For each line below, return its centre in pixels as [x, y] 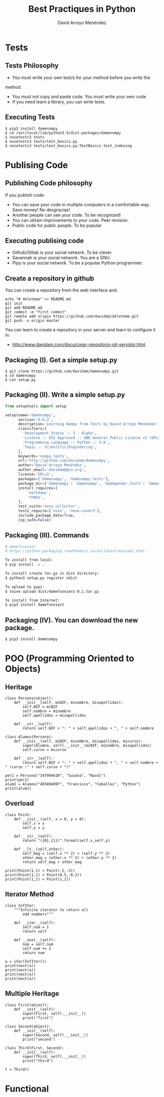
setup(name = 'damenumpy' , [30, 415]
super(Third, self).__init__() [54, 1056]
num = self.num [38, 944]
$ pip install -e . [25, 565]
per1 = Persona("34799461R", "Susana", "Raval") [55, 776]
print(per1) [17, 780]
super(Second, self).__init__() [56, 1035]
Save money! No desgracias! [41, 210]
